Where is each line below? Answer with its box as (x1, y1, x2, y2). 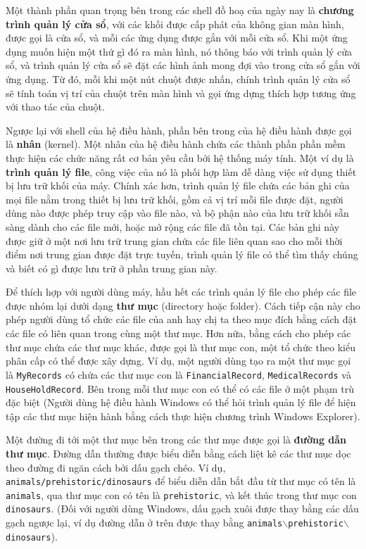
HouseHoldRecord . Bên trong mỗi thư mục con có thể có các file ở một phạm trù (6, 381, 354, 396)
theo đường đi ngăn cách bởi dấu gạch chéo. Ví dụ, (6, 460, 226, 474)
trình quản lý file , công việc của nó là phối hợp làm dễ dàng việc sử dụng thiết (6, 164, 357, 179)
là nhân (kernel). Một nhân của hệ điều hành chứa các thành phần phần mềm (6, 137, 346, 151)
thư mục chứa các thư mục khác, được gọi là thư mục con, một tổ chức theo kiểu (6, 339, 355, 354)
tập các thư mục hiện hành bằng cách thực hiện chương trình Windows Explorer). (6, 408, 360, 423)
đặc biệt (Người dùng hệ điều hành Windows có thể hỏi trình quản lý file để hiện (6, 395, 356, 410)
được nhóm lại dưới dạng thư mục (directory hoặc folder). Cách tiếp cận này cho (6, 298, 360, 313)
